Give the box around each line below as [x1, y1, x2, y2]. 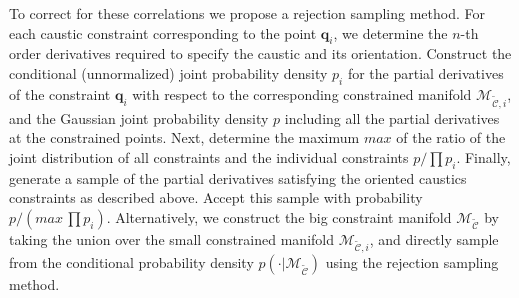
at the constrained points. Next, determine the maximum [9, 127, 360, 148]
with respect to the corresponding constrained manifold [132, 83, 472, 104]
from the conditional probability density [9, 252, 254, 273]
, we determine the [333, 22, 448, 43]
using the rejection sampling [325, 252, 499, 273]
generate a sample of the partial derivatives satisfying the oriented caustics [9, 167, 467, 188]
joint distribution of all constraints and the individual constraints [9, 146, 409, 167]
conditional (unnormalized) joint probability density [9, 62, 328, 83]
